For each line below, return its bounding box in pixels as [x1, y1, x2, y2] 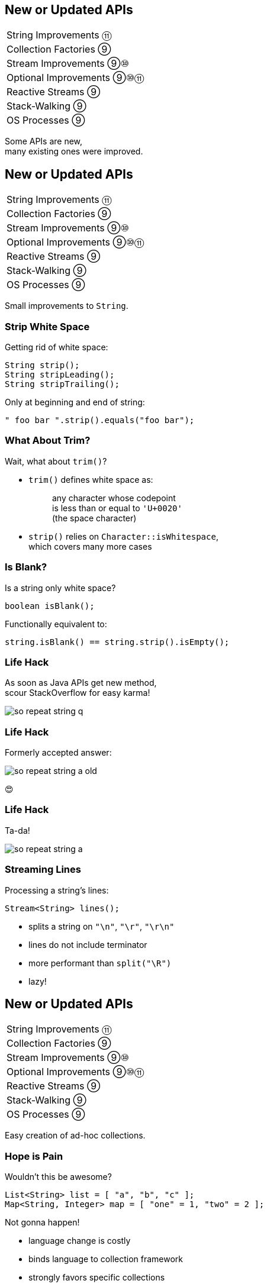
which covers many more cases [28, 541, 152, 551]
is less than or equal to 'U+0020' [52, 502, 182, 513]
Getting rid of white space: [5, 342, 108, 353]
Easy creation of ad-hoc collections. [5, 1130, 146, 1141]
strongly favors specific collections [28, 1272, 165, 1283]
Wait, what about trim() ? [5, 456, 107, 466]
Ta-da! [5, 825, 30, 836]
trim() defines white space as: [28, 474, 153, 485]
